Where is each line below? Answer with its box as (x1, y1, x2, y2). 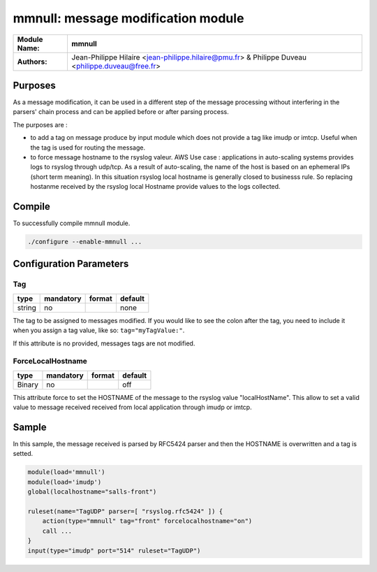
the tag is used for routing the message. (30, 143, 146, 152)
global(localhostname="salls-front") (27, 488, 157, 496)
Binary (17, 380, 38, 389)
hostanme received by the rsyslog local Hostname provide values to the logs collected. (30, 183, 281, 191)
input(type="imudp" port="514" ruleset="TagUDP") (27, 546, 201, 555)
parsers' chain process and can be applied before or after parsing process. (13, 108, 230, 116)
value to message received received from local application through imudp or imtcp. (13, 403, 252, 412)
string (17, 303, 36, 313)
